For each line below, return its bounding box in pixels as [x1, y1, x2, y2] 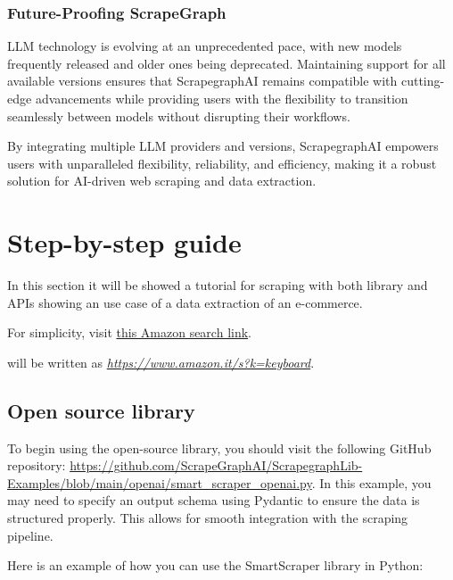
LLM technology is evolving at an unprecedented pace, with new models [7, 37, 402, 55]
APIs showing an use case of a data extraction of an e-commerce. [7, 293, 363, 311]
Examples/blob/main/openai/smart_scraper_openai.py [7, 473, 312, 492]
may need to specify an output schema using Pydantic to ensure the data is [7, 491, 420, 510]
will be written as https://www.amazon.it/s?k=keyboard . [7, 352, 315, 371]
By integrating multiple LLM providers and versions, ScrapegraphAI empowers [7, 137, 439, 155]
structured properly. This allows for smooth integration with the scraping [7, 509, 408, 527]
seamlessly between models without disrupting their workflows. [7, 106, 350, 125]
